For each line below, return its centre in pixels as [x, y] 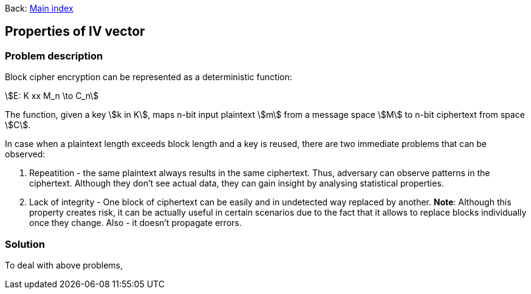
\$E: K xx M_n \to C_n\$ [52, 96]
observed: [25, 154]
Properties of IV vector [75, 32]
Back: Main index [39, 8]
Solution [25, 244]
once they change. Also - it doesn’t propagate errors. [135, 223]
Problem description [54, 56]
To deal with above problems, [64, 265]
